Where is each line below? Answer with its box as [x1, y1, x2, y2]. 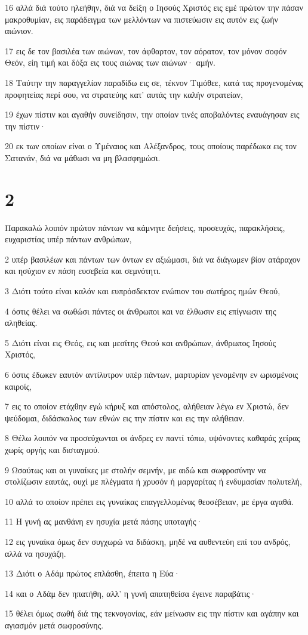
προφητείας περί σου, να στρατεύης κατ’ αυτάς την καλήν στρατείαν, [5, 88, 243, 100]
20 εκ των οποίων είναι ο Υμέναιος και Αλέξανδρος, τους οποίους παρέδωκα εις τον [5, 140, 297, 152]
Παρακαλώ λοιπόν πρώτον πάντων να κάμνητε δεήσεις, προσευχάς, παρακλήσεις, [5, 221, 285, 233]
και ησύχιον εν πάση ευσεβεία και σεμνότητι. [5, 264, 161, 277]
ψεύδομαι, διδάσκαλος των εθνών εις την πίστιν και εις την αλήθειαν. [5, 411, 245, 424]
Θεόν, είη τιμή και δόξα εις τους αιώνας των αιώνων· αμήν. [5, 56, 215, 69]
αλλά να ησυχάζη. [5, 547, 66, 559]
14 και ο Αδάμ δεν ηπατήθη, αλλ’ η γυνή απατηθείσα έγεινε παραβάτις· [5, 587, 257, 599]
